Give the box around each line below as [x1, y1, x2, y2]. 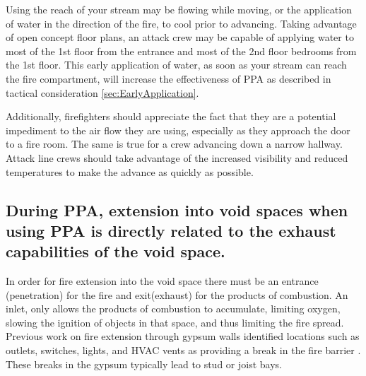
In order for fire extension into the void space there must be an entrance [6, 274, 319, 288]
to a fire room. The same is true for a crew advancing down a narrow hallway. [6, 136, 343, 151]
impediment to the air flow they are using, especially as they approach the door [6, 122, 350, 137]
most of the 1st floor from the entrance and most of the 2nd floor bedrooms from [6, 43, 357, 58]
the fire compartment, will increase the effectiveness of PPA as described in [6, 71, 331, 86]
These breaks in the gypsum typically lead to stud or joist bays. [6, 356, 282, 371]
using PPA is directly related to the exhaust [6, 219, 336, 241]
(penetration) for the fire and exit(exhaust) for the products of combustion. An [6, 287, 348, 302]
